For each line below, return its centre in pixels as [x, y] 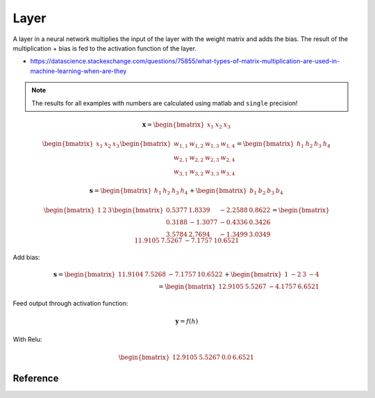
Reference [36, 379]
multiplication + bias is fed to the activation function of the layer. [105, 48]
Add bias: [26, 257]
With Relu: [27, 340]
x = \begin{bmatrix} [173, 124]
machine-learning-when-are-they [78, 71]
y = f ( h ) [186, 321]
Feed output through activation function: [70, 303]
